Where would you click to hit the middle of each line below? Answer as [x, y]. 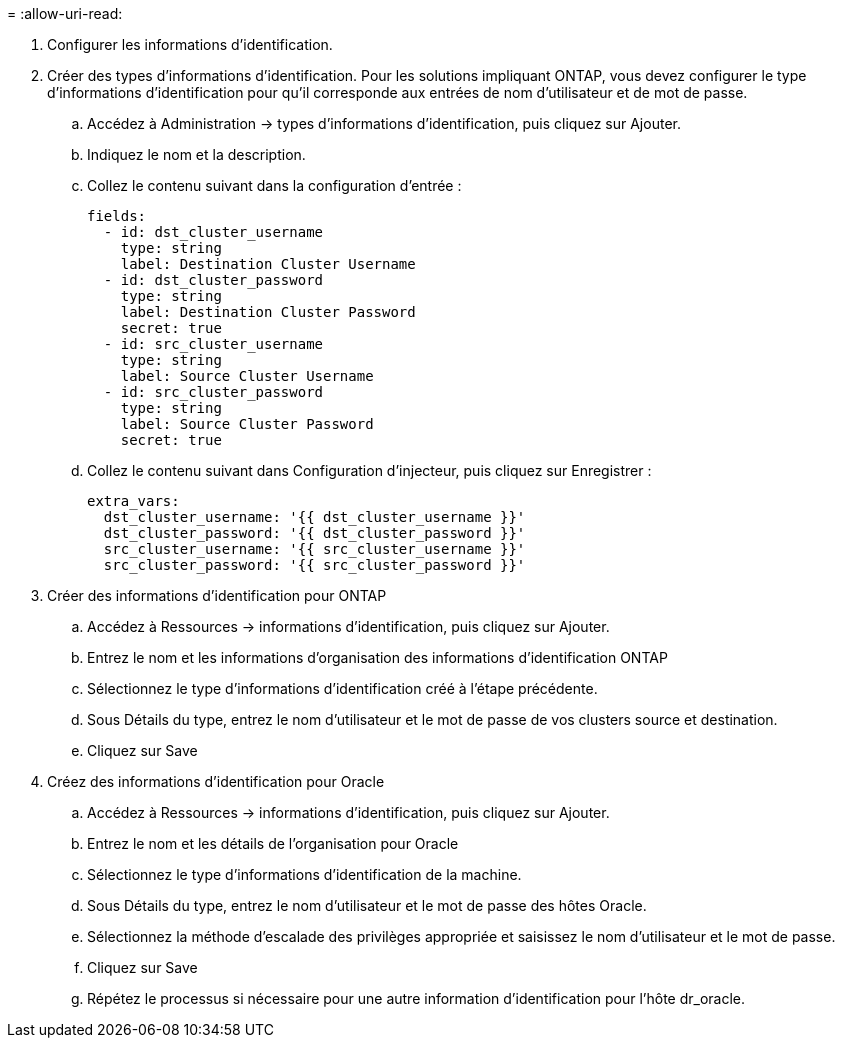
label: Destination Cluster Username [268, 264]
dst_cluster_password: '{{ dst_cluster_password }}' [314, 533]
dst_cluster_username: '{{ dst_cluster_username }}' [314, 517]
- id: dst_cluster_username [213, 232]
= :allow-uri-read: [65, 13]
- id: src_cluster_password [213, 392]
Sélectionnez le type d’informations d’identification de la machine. [304, 874]
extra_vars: [133, 501]
